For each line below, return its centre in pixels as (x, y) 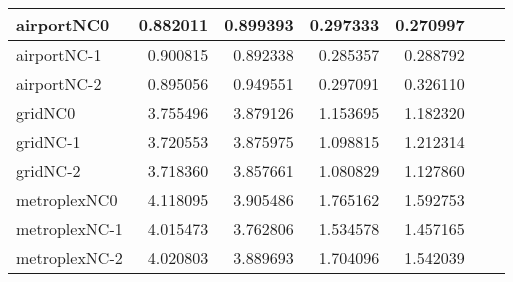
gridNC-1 (48, 141)
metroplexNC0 (67, 199)
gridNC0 (46, 112)
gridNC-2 (48, 170)
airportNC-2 (59, 83)
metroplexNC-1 (69, 228)
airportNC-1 (59, 54)
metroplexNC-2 (69, 257)
